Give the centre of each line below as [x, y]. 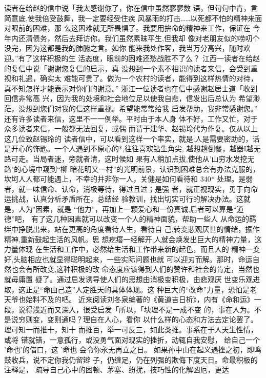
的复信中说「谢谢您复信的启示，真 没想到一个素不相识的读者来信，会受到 [127, 68]
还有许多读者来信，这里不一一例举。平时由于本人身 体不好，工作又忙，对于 [131, 118]
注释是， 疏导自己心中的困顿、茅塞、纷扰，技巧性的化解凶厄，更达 [117, 370]
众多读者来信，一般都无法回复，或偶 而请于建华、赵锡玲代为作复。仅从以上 [131, 128]
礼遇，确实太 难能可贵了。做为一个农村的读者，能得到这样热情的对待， [138, 78]
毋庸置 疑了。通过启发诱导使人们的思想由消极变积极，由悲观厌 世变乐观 [132, 279]
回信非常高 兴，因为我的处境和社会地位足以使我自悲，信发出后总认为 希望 [129, 98]
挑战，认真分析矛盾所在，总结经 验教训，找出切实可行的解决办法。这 [127, 199]
